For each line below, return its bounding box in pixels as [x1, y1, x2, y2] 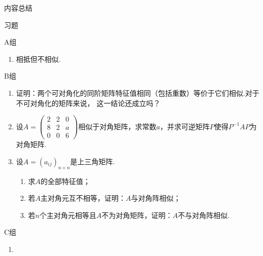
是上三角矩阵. [70, 156, 115, 166]
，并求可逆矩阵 [160, 121, 210, 131]
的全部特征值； [41, 175, 91, 186]
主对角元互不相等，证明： [41, 193, 126, 203]
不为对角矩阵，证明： [101, 209, 173, 220]
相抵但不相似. [16, 53, 61, 64]
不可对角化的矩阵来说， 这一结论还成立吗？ [16, 97, 161, 108]
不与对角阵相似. [178, 209, 230, 220]
